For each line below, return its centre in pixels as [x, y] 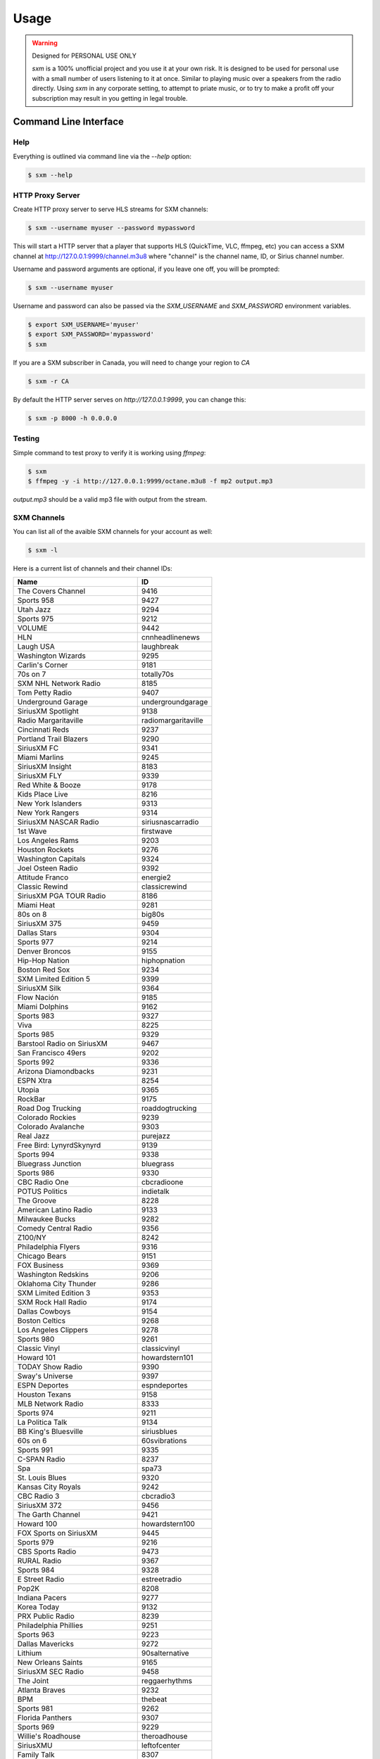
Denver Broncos [44, 951]
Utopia [28, 1090]
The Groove [37, 1201]
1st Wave [32, 832]
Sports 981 [35, 1708]
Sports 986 [36, 1173]
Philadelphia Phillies [50, 1625]
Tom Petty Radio [45, 693]
